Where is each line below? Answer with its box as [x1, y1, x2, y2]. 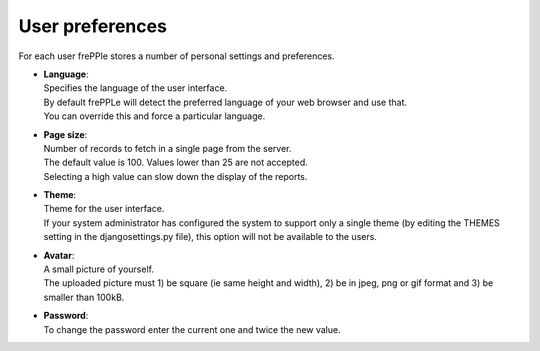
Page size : [43, 128, 88, 140]
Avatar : [43, 249, 75, 261]
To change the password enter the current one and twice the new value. [43, 323, 341, 335]
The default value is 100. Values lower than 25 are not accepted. [43, 156, 309, 169]
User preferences [18, 15, 167, 37]
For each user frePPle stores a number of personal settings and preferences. [18, 50, 335, 62]
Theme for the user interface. [43, 203, 165, 215]
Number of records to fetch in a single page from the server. [43, 142, 292, 154]
